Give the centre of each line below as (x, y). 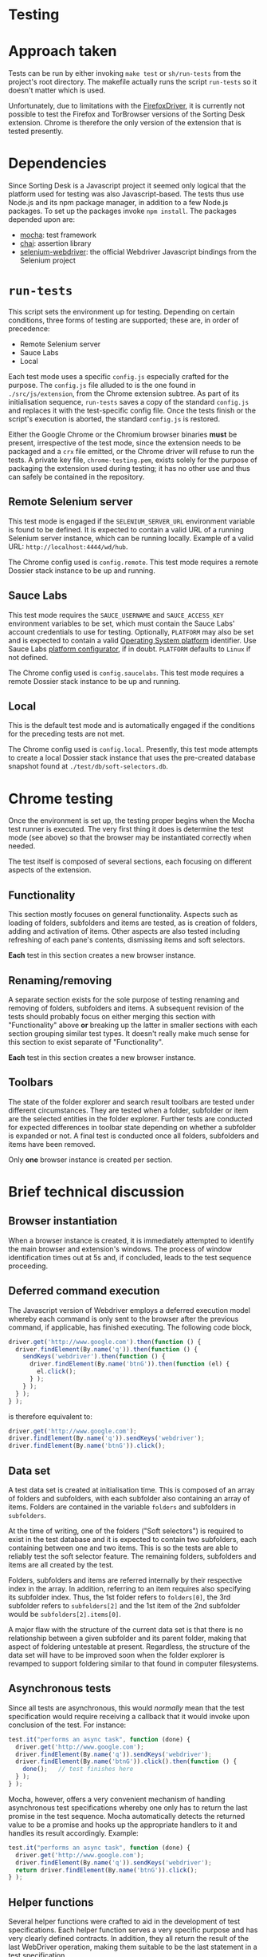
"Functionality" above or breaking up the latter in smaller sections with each (133, 1025)
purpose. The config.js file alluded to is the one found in (102, 385)
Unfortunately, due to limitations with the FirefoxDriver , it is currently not (127, 106)
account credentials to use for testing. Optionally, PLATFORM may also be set (131, 631)
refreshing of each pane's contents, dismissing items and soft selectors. (127, 940)
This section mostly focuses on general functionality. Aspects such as (123, 915)
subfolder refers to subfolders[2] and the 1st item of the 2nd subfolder (124, 1605)
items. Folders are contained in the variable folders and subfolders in (122, 1507)
